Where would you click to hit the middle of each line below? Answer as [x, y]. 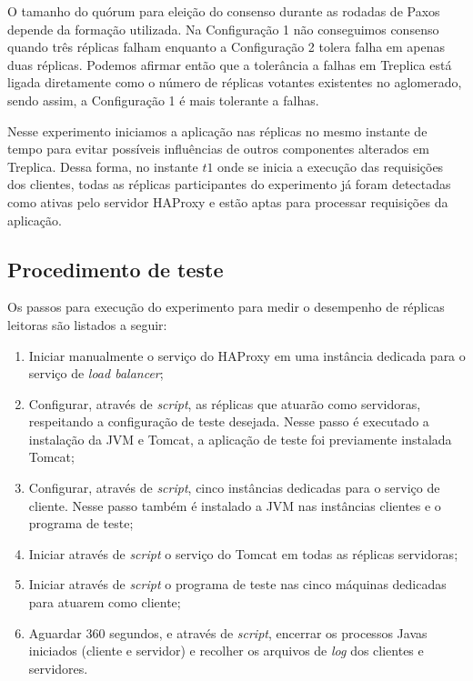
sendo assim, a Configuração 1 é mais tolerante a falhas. [163, 100]
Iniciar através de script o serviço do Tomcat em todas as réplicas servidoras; [243, 553]
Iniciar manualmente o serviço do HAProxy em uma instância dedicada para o [247, 355]
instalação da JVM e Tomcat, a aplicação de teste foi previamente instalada [240, 439]
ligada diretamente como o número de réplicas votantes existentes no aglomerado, [235, 82]
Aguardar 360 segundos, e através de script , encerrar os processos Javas [228, 632]
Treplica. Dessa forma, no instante [103, 166]
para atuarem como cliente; [105, 602]
